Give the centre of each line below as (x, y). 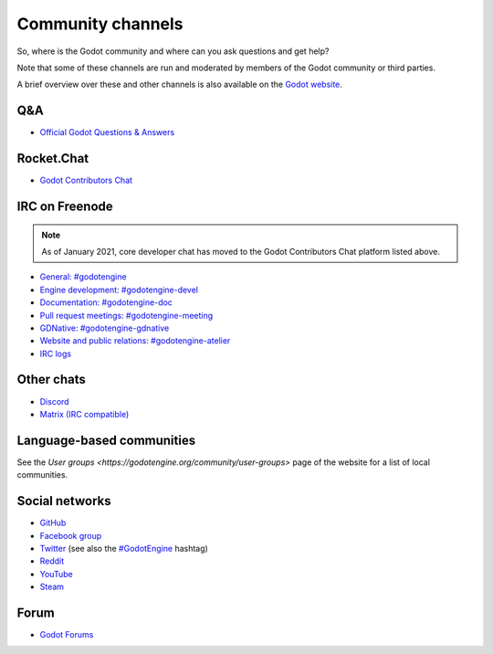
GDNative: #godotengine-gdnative (105, 328)
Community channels (100, 24)
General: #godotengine (83, 277)
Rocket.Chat (53, 158)
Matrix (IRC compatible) (84, 414)
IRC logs (56, 353)
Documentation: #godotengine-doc (106, 302)
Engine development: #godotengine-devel (119, 290)
